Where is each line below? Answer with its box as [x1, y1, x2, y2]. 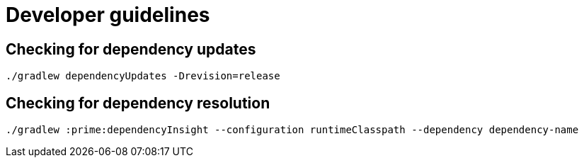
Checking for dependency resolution [6, 94, 270, 112]
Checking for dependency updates [6, 40, 256, 58]
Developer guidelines [6, 3, 210, 27]
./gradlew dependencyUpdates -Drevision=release [6, 70, 280, 82]
